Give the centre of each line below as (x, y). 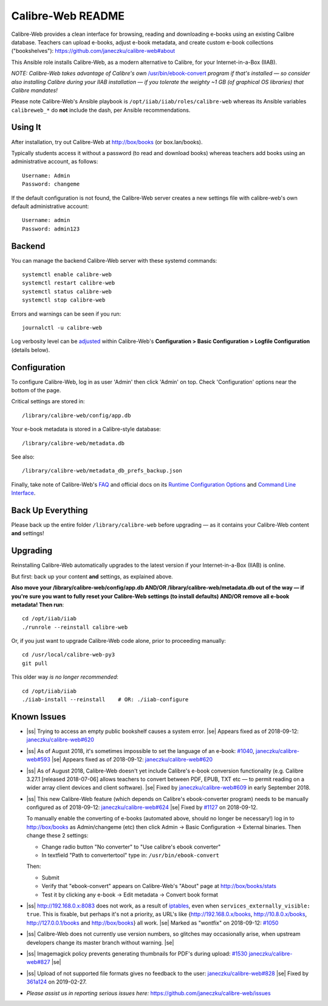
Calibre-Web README (68, 16)
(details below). (31, 350)
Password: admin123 (51, 229)
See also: (23, 457)
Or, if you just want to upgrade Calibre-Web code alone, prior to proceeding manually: (118, 641)
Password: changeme (51, 184)
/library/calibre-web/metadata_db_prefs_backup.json (102, 471)
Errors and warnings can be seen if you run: (66, 314)
